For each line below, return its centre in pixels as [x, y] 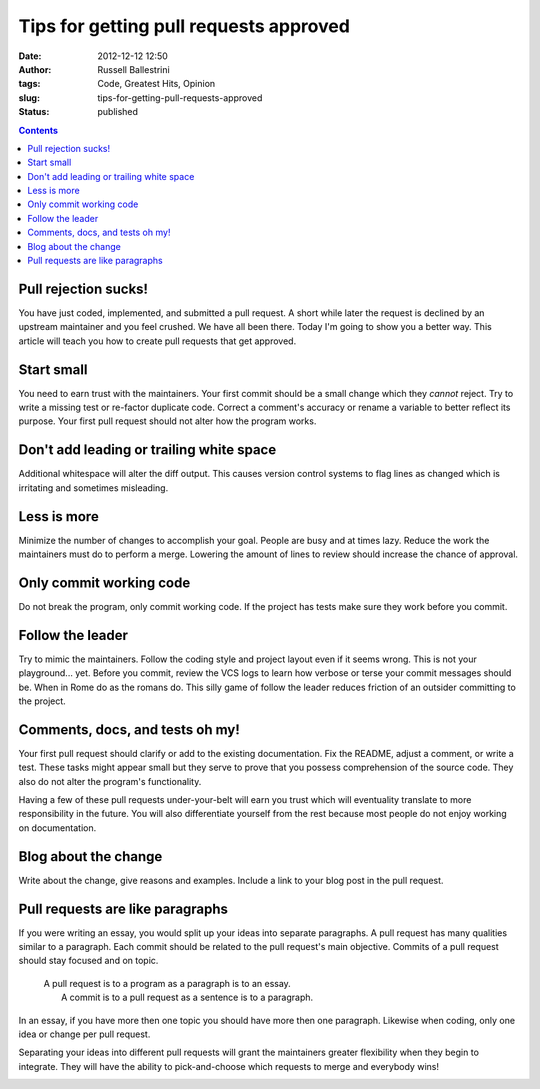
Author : [35, 69]
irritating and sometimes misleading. [93, 487]
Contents [38, 130]
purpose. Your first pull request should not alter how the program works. [167, 421]
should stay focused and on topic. [88, 961]
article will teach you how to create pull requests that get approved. [157, 341]
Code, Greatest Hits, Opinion [156, 84]
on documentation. [57, 827]
